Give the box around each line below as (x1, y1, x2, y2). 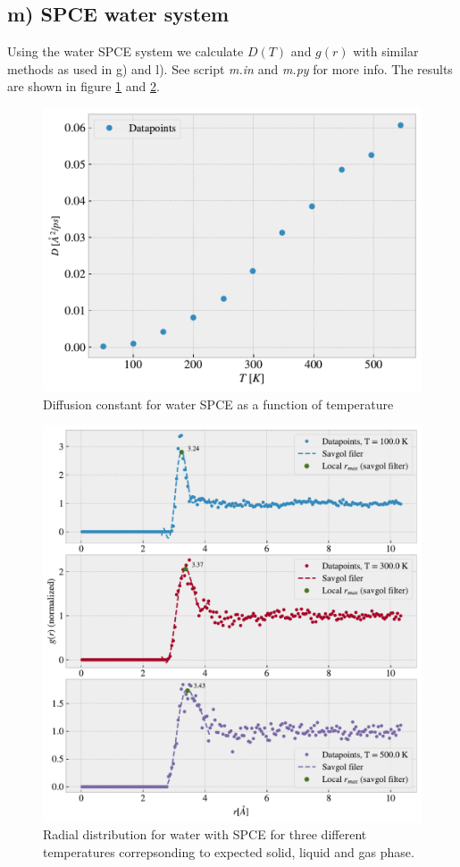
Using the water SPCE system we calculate (7, 42, 244, 61)
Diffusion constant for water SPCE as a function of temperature (43, 394, 394, 413)
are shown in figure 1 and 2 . (7, 77, 160, 96)
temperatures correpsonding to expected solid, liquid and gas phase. (43, 842, 414, 861)
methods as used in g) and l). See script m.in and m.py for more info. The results (7, 59, 453, 78)
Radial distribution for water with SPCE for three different (43, 825, 367, 844)
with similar (353, 42, 419, 61)
